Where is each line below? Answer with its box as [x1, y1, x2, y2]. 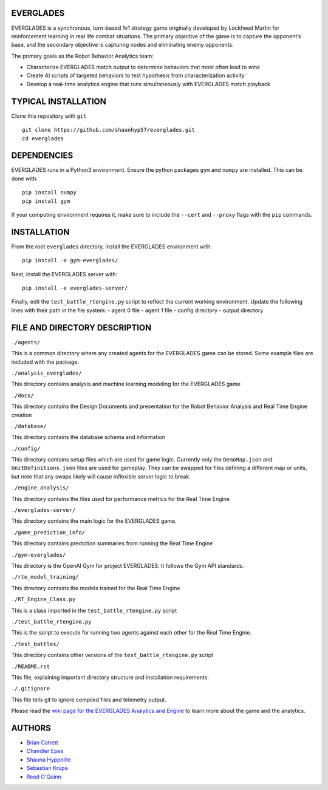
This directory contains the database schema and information [11, 434, 166, 441]
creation [11, 411, 32, 418]
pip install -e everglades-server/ [22, 285, 128, 291]
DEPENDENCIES [11, 151, 73, 161]
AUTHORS [11, 723, 52, 733]
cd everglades [22, 135, 64, 142]
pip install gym [22, 197, 70, 205]
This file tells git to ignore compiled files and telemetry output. [11, 696, 166, 703]
